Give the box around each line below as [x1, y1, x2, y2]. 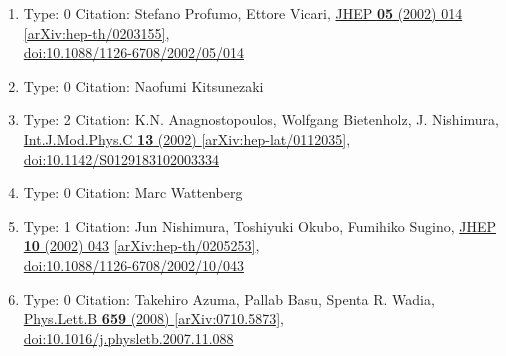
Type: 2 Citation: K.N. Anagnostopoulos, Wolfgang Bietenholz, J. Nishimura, [23, 109, 499, 130]
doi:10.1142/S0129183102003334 [23, 148, 220, 169]
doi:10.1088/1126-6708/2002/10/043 [23, 254, 244, 275]
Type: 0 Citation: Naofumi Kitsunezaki [23, 75, 264, 96]
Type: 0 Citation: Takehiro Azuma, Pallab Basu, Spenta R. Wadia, [23, 288, 435, 309]
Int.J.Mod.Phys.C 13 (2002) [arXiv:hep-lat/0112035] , [23, 128, 351, 149]
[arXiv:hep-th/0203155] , [23, 22, 170, 43]
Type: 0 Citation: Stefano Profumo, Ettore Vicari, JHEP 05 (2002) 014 [23, 3, 463, 23]
